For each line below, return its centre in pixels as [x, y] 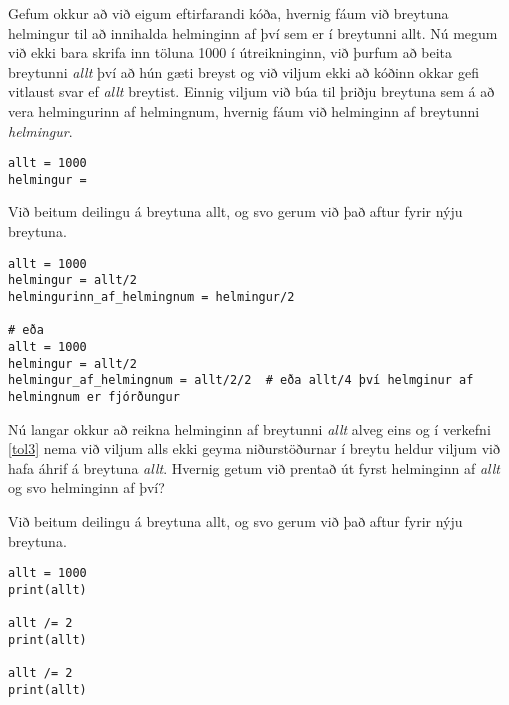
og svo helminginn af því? [86, 487]
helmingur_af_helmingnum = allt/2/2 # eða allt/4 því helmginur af [241, 380]
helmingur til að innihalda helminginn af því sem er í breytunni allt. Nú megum [253, 32]
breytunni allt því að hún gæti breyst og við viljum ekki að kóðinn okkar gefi [244, 71]
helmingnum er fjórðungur [94, 396]
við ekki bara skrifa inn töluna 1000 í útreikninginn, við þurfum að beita [230, 52]
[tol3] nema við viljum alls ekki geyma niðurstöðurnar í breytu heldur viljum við [254, 448]
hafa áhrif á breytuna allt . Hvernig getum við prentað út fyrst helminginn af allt [254, 467]
